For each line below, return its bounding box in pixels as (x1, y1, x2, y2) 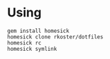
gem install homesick (7, 27, 70, 34)
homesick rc (7, 39, 42, 46)
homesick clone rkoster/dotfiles (7, 33, 104, 40)
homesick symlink (7, 45, 57, 52)
